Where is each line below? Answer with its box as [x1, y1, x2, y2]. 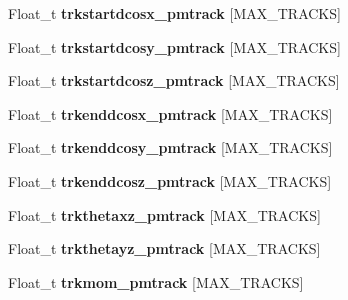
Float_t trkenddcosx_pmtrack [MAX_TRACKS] [8, 103, 333, 124]
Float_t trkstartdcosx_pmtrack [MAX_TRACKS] [8, 3, 341, 23]
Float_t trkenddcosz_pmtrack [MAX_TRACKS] [8, 170, 332, 191]
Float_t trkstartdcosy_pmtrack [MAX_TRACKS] [8, 36, 341, 57]
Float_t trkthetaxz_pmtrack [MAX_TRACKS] [8, 204, 321, 225]
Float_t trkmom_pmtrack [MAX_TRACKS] [8, 271, 304, 292]
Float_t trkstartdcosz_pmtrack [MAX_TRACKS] [8, 70, 340, 91]
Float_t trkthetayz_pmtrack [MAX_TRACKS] [8, 238, 321, 259]
